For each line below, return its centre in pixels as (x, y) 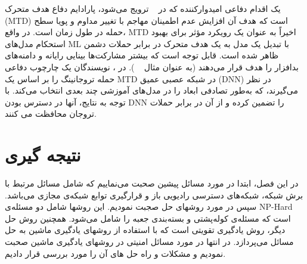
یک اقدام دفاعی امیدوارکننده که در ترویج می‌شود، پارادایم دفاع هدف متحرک (143, 8)
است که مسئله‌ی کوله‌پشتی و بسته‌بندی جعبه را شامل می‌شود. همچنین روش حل (148, 218)
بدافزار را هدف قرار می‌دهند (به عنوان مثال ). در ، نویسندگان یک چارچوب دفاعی (152, 66)
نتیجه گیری (43, 155)
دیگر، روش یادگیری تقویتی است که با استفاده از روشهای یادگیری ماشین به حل (145, 230)
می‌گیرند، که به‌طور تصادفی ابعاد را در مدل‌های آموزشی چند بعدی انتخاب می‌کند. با (151, 90)
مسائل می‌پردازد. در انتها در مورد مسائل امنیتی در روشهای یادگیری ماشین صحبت (149, 242)
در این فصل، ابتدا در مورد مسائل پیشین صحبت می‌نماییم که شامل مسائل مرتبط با (152, 183)
